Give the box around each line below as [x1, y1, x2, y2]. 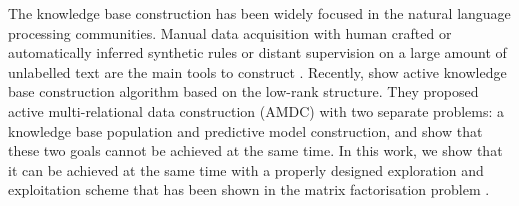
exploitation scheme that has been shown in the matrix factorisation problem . [8, 179, 490, 200]
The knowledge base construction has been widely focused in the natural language [8, 3, 511, 23]
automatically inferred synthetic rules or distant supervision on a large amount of [8, 42, 507, 63]
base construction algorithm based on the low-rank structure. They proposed [8, 81, 479, 102]
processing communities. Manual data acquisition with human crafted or [8, 22, 452, 43]
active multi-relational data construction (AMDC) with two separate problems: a [8, 100, 505, 121]
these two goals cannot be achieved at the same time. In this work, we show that [8, 140, 503, 161]
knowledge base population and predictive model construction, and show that [8, 120, 483, 141]
